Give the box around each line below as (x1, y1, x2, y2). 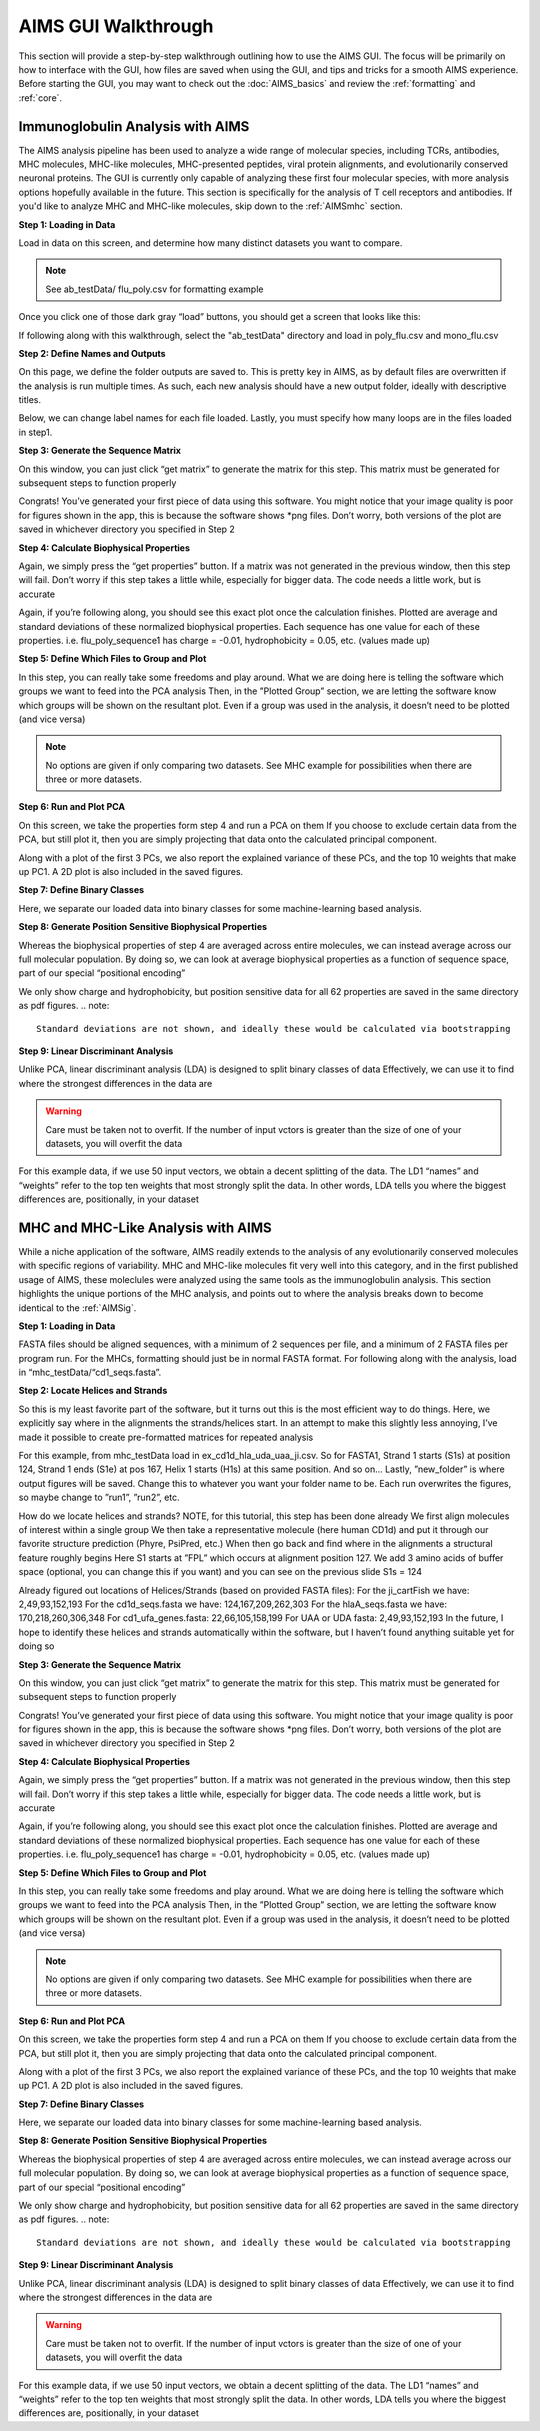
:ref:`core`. (18, 91, 63, 104)
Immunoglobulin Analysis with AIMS (18, 118, 250, 135)
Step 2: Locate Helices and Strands (18, 1385, 168, 1397)
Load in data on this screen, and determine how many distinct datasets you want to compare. (18, 236, 403, 249)
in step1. (18, 426, 53, 438)
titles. (18, 394, 42, 406)
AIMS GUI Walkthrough (18, 15, 214, 37)
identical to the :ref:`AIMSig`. (18, 1301, 137, 1314)
